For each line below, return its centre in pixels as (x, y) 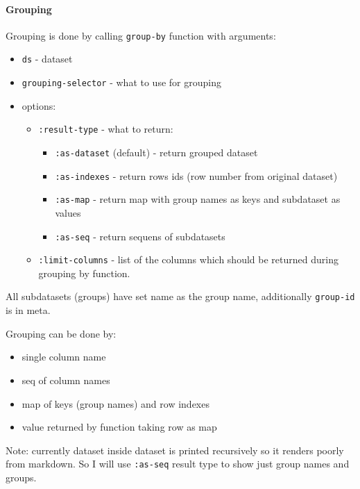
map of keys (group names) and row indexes (115, 403)
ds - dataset (47, 59)
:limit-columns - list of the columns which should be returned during (188, 259)
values (68, 212)
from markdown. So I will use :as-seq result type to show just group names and (178, 464)
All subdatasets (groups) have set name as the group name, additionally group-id (180, 296)
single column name (64, 357)
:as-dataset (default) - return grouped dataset (156, 152)
